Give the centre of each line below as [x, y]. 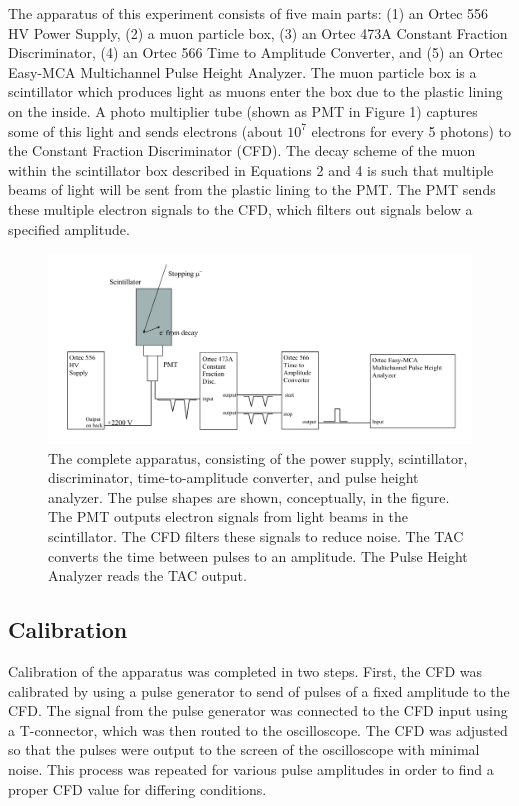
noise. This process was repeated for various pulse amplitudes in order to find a [251, 768]
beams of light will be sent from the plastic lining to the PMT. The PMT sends [252, 189]
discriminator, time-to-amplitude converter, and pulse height [233, 477]
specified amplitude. [69, 228]
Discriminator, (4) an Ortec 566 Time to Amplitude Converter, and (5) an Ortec [255, 52]
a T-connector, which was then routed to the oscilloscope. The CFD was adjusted [258, 729]
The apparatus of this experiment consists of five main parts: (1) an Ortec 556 [248, 13]
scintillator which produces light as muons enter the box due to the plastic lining [255, 91]
